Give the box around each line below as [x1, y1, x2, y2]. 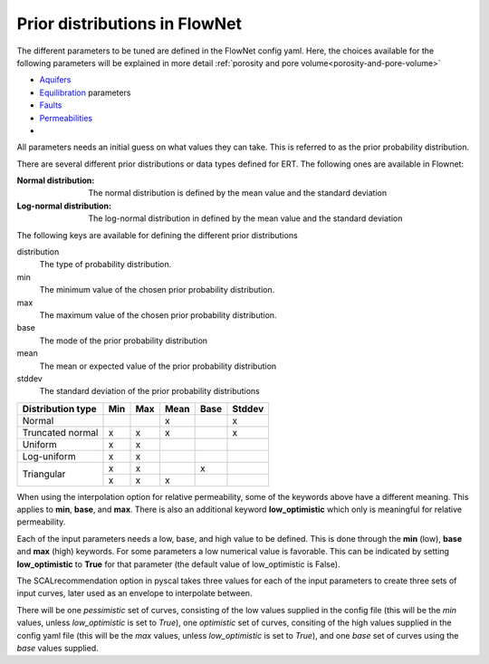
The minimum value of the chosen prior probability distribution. [39, 284, 275, 295]
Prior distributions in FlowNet [16, 14, 243, 34]
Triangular [22, 467, 66, 480]
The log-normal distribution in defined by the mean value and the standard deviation [88, 213, 403, 224]
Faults [39, 100, 62, 111]
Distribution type [22, 402, 97, 415]
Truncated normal [22, 426, 99, 438]
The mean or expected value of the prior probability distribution [39, 361, 277, 371]
